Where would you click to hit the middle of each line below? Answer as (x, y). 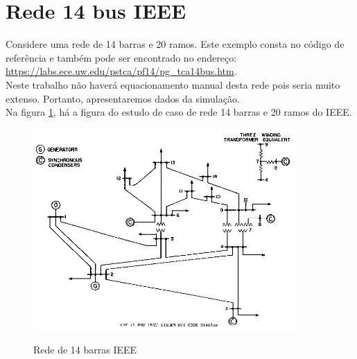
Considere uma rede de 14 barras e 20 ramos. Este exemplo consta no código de (175, 44)
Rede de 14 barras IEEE (85, 350)
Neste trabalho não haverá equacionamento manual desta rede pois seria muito (173, 84)
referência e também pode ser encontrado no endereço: (121, 57)
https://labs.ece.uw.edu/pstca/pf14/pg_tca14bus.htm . (121, 71)
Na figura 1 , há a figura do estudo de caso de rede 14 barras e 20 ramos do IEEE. (179, 112)
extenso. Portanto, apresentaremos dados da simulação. (123, 98)
